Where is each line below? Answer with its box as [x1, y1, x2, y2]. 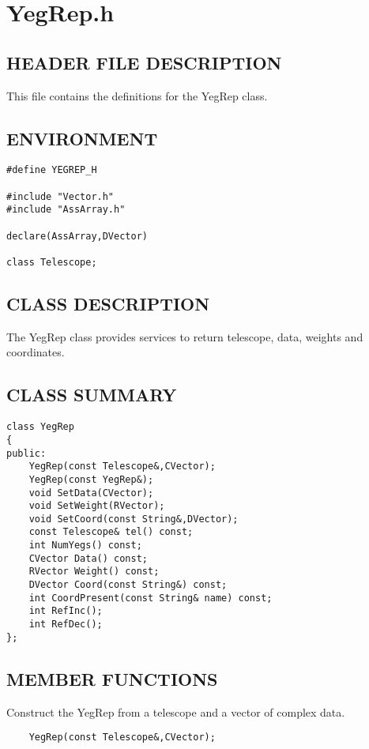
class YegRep [6, 421, 74, 433]
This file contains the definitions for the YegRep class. [6, 87, 268, 104]
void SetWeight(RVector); [28, 500, 165, 512]
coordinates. [6, 344, 65, 360]
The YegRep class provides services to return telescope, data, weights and [6, 328, 363, 344]
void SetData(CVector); [28, 487, 154, 499]
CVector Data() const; [28, 552, 148, 564]
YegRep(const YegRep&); [28, 473, 154, 485]
